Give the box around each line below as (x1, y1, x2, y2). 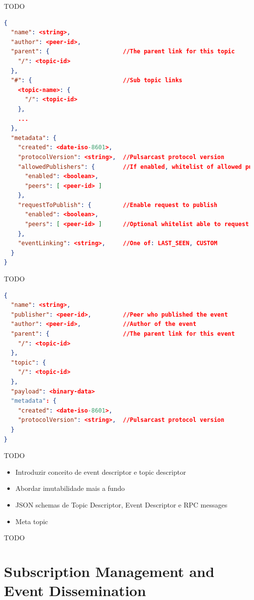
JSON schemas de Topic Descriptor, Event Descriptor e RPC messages (15, 499, 228, 509)
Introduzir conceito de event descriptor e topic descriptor (15, 466, 186, 477)
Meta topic (15, 516, 48, 526)
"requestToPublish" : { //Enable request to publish (18, 201, 217, 208)
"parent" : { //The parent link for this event (11, 330, 235, 337)
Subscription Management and (4, 561, 214, 581)
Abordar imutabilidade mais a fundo (15, 483, 125, 493)
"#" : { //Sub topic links (11, 77, 183, 84)
